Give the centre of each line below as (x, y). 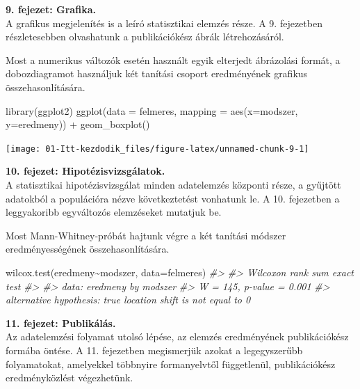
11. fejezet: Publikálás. (61, 323)
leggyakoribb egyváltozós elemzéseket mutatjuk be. (114, 212)
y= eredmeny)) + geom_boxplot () (78, 124)
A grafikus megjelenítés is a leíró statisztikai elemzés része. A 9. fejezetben (164, 23)
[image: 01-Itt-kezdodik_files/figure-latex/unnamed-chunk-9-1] (157, 149)
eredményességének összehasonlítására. (88, 249)
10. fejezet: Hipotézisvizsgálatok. (85, 171)
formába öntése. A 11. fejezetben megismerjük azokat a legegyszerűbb (154, 350)
